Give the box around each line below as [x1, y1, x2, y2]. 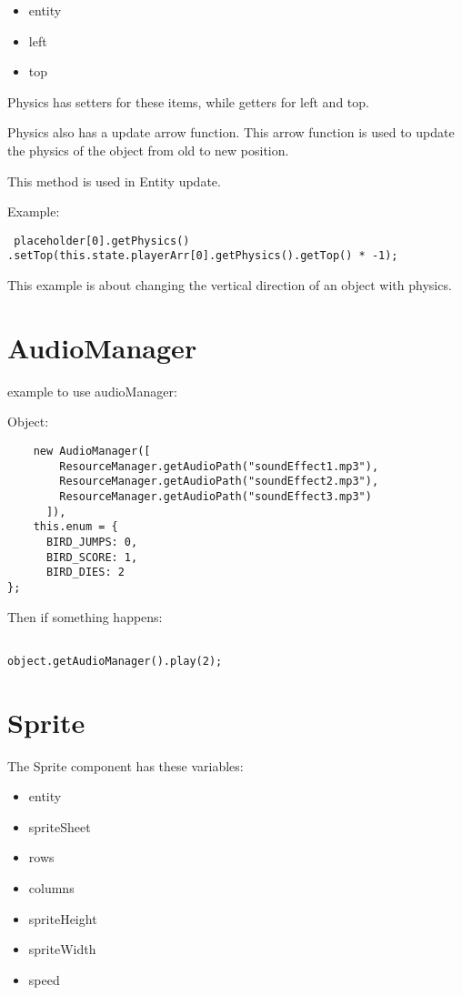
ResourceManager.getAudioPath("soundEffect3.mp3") [59, 489, 372, 503]
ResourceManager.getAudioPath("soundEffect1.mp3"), [59, 459, 379, 473]
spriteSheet [28, 817, 91, 836]
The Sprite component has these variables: [7, 756, 244, 775]
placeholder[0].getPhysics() [14, 234, 190, 247]
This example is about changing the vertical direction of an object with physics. [7, 276, 452, 295]
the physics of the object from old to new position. [7, 140, 289, 159]
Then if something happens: [7, 607, 163, 626]
